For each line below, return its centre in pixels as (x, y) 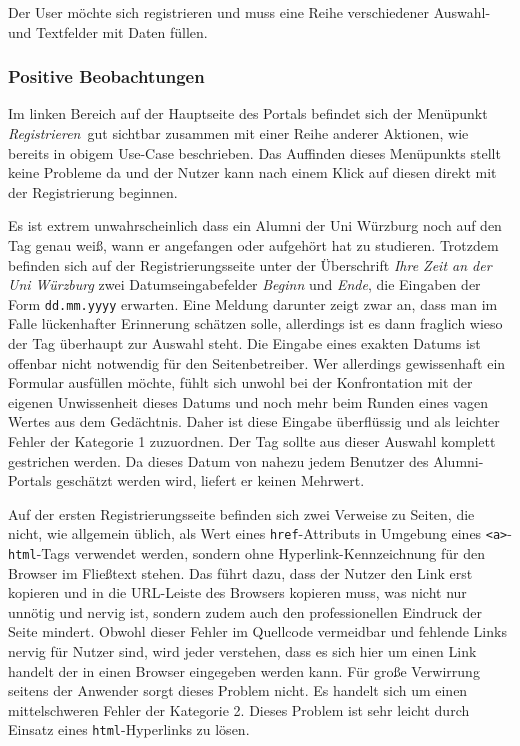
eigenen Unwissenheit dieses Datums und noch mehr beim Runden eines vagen (248, 401)
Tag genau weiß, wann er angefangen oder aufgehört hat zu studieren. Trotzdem (253, 244)
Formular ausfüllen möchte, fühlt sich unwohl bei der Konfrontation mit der (240, 382)
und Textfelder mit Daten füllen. (108, 31)
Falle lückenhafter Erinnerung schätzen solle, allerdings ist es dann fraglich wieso (255, 323)
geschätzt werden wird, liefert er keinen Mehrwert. (210, 480)
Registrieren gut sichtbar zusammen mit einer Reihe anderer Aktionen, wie (238, 133)
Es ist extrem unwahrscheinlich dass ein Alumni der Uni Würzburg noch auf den (255, 225)
